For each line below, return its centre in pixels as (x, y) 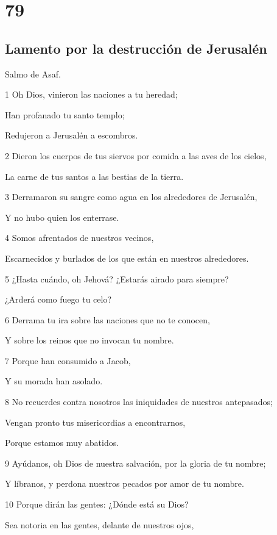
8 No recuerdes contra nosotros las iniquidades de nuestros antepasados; (139, 402)
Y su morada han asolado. (54, 381)
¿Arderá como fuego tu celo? (58, 299)
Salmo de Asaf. (33, 74)
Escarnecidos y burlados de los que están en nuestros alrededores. (127, 258)
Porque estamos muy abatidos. (62, 443)
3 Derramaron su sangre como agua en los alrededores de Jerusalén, (131, 197)
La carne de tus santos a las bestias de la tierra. (94, 176)
